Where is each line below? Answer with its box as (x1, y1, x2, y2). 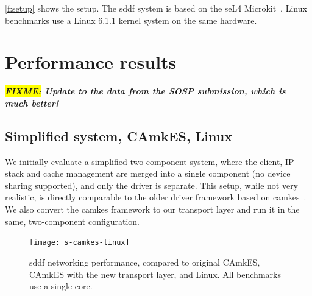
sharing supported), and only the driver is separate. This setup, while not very (5, 178, 299, 191)
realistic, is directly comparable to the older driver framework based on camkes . (5, 191, 307, 203)
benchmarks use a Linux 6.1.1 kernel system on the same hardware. (5, 13, 257, 26)
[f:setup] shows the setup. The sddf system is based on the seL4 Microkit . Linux (5, 2, 307, 14)
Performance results (5, 49, 177, 74)
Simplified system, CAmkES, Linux (5, 126, 232, 145)
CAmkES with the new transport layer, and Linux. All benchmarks (29, 267, 281, 280)
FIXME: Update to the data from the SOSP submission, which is (5, 85, 286, 97)
